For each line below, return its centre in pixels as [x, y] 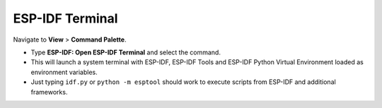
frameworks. [49, 92]
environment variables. [64, 72]
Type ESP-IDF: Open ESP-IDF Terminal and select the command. [126, 52]
